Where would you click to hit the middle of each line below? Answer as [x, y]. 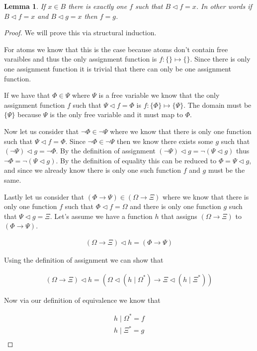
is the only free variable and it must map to [117, 114]
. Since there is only [220, 59]
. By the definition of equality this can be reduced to [136, 160]
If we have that [27, 95]
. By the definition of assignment [106, 151]
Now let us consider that [42, 131]
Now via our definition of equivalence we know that [82, 300]
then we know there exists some [165, 141]
